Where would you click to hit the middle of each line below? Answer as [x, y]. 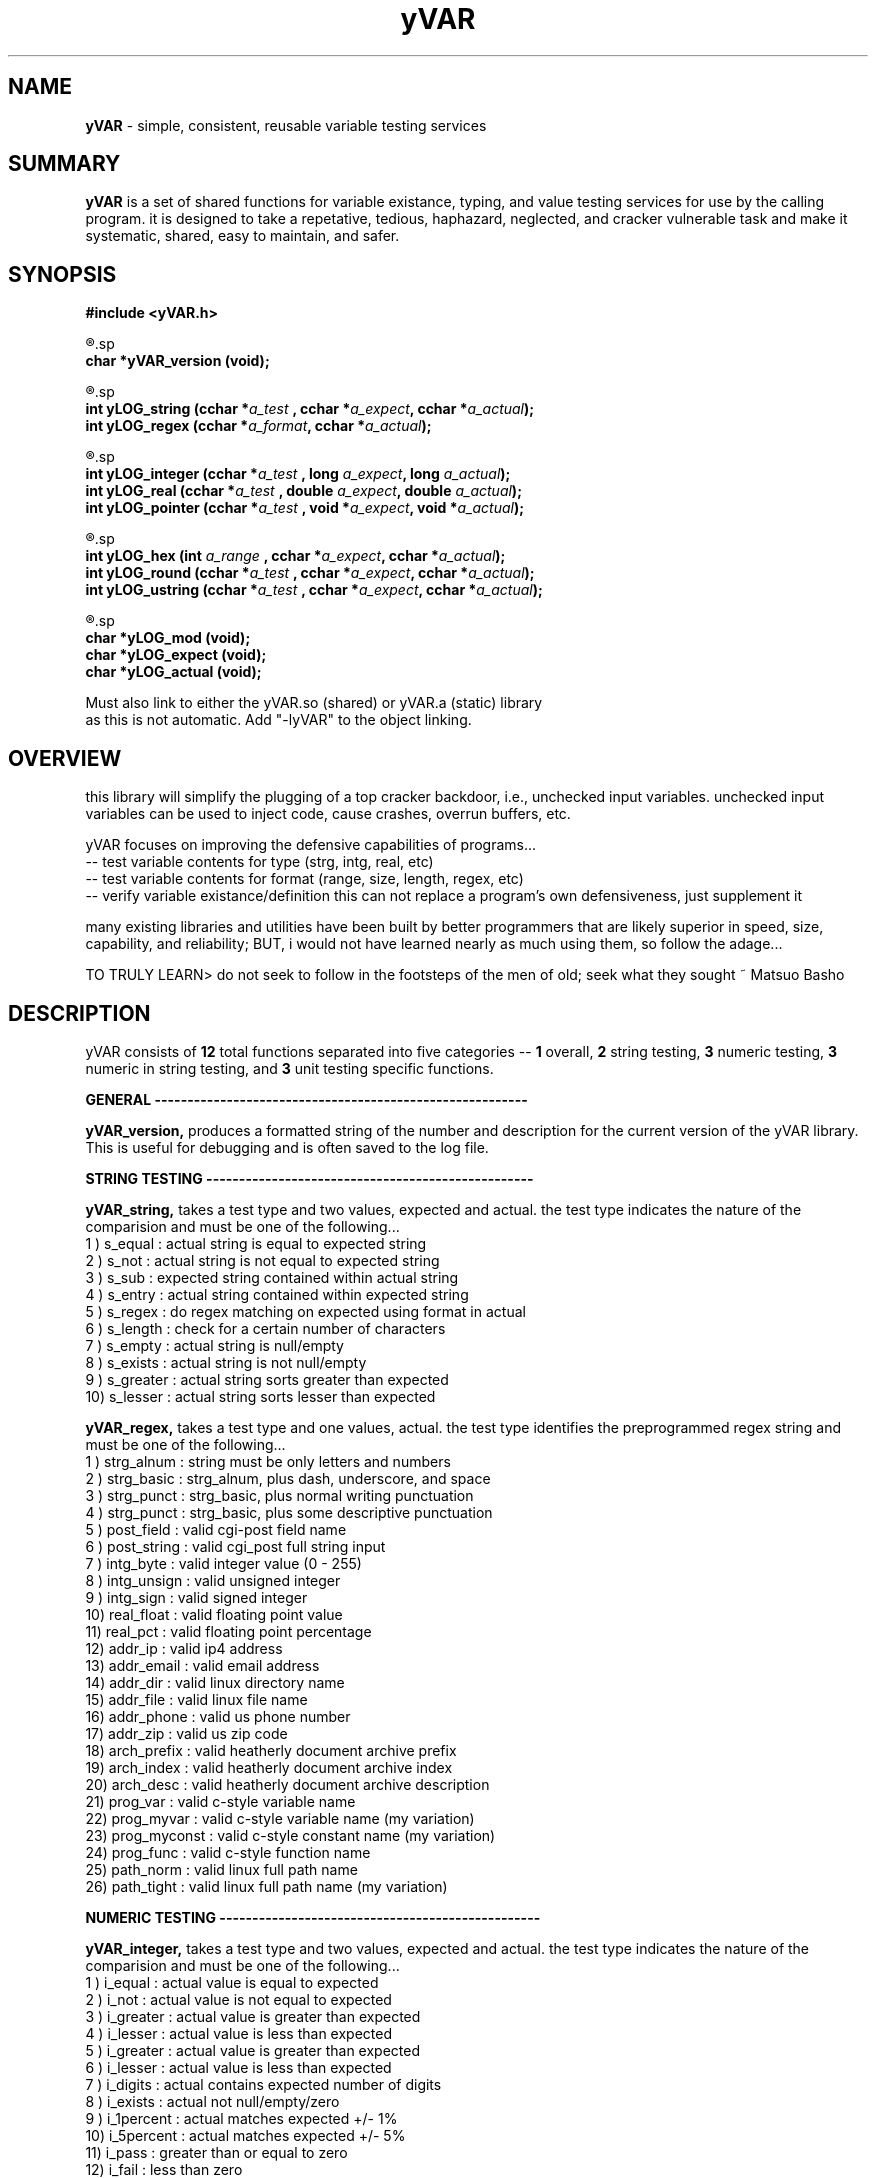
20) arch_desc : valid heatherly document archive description [287, 1784]
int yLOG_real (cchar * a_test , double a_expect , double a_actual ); [303, 491]
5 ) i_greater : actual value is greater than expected [253, 2050]
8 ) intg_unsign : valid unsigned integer [213, 1580]
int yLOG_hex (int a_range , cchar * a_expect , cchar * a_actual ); [295, 556]
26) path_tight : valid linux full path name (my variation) [266, 1886]
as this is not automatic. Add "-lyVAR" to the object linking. [278, 720]
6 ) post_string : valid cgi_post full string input [235, 1546]
